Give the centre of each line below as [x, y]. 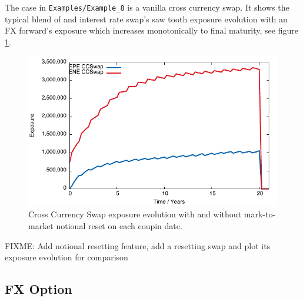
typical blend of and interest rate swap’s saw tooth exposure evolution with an [146, 19]
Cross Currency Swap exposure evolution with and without [135, 214]
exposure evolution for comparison [66, 257]
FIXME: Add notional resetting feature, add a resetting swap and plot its [138, 245]
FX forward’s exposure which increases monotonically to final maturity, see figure [151, 30]
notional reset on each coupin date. [119, 226]
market [41, 226]
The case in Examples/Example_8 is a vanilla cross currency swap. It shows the [147, 7]
